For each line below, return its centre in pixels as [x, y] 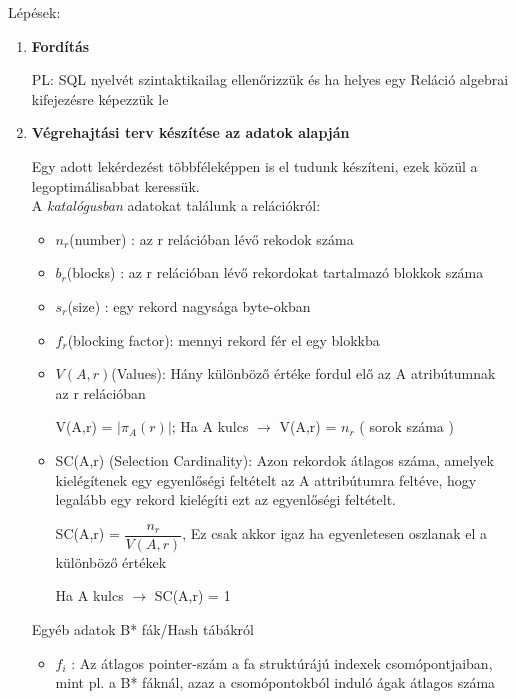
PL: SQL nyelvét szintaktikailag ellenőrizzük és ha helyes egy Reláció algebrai [270, 79]
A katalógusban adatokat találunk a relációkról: [176, 205]
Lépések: [34, 12]
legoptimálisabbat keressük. [115, 185]
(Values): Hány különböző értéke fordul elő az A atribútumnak [303, 373]
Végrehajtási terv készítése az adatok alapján [190, 132]
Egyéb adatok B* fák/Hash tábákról [142, 628]
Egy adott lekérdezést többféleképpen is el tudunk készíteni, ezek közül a [254, 165]
